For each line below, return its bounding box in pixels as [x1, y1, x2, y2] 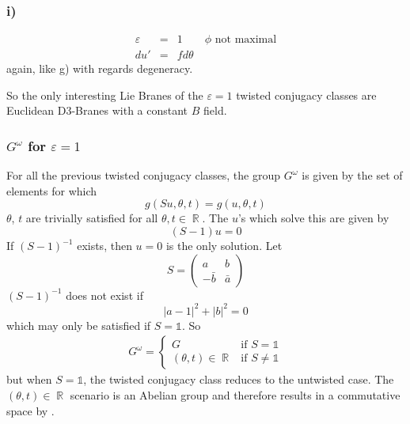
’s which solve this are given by [237, 210, 389, 226]
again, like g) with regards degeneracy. [6, 60, 193, 77]
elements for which [6, 182, 97, 199]
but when [6, 371, 52, 388]
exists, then [77, 237, 132, 254]
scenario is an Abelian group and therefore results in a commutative [70, 386, 401, 403]
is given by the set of [302, 167, 403, 184]
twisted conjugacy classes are [236, 86, 377, 103]
